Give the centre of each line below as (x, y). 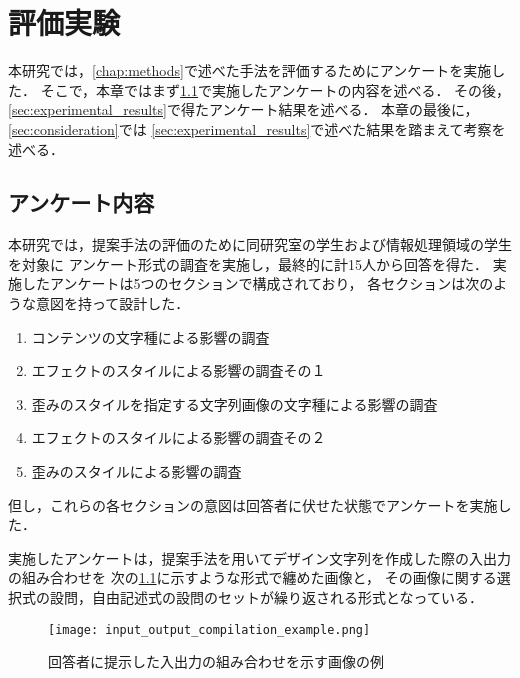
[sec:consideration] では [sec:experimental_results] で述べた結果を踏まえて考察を (257, 128)
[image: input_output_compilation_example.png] (209, 629)
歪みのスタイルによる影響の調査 (136, 471)
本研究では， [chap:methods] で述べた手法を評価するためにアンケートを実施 (250, 70)
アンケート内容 (81, 202)
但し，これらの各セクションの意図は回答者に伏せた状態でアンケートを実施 (253, 504)
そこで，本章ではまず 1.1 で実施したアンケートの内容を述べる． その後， (275, 89)
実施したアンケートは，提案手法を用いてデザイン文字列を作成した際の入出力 (260, 557)
